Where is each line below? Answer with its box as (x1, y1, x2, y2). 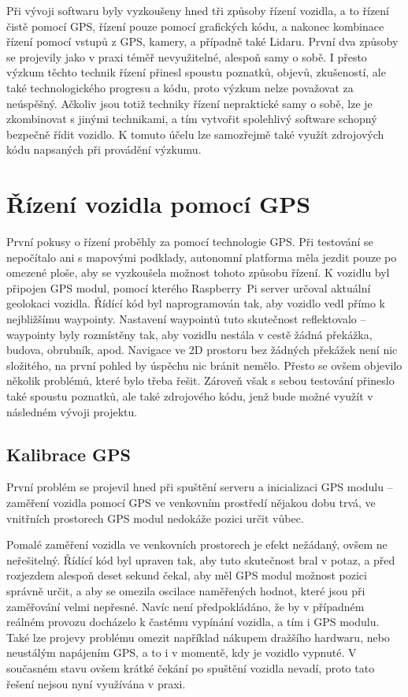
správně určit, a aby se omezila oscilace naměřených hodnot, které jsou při (6, 582, 365, 598)
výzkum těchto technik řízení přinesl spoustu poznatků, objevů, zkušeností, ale (6, 64, 386, 80)
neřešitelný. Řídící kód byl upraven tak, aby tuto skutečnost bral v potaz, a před (6, 551, 395, 568)
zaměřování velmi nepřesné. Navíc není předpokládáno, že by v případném (6, 598, 365, 614)
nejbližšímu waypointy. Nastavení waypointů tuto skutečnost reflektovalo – (6, 311, 366, 327)
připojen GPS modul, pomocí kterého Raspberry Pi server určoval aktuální (6, 279, 371, 296)
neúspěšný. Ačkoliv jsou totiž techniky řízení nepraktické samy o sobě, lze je (6, 95, 373, 111)
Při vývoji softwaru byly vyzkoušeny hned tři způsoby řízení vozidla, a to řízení (6, 2, 389, 18)
